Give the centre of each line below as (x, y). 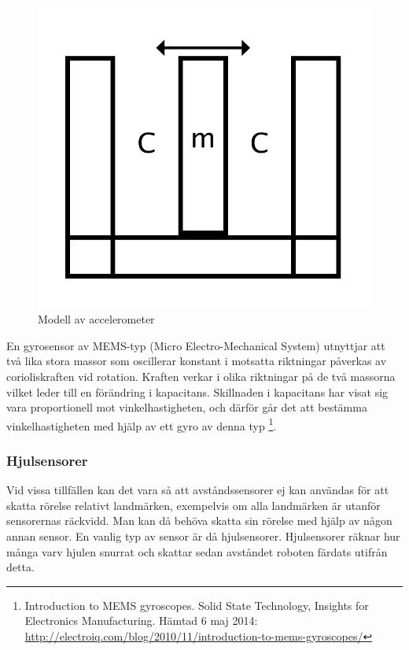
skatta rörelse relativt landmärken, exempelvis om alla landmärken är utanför (193, 505)
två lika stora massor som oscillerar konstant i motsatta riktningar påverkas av (197, 361)
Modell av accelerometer (96, 319)
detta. (20, 567)
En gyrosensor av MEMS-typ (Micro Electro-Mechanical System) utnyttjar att (196, 345)
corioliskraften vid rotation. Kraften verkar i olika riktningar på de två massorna (201, 376)
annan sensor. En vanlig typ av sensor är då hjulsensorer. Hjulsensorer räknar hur (203, 536)
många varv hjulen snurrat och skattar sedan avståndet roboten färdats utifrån (197, 551)
